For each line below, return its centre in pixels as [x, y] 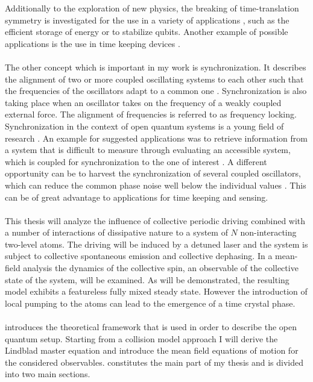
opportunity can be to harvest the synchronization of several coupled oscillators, [153, 173]
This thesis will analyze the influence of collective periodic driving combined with [155, 220]
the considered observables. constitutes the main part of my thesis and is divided [154, 362]
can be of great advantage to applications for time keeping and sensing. [137, 197]
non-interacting [268, 232]
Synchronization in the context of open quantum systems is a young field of [144, 126]
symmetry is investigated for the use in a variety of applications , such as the [147, 20]
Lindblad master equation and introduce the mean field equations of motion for [152, 350]
